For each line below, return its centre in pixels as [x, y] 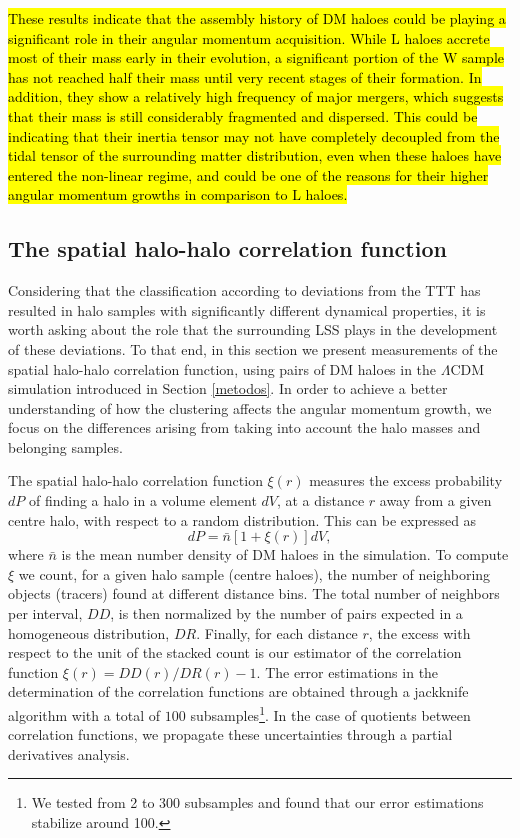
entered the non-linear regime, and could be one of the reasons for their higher [248, 174]
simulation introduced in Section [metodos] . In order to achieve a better [228, 388]
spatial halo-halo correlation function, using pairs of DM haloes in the [222, 368]
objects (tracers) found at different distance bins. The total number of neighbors [254, 593]
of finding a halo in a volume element [142, 500]
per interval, [45, 613]
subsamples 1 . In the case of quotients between [330, 713]
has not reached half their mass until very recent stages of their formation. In [245, 76]
